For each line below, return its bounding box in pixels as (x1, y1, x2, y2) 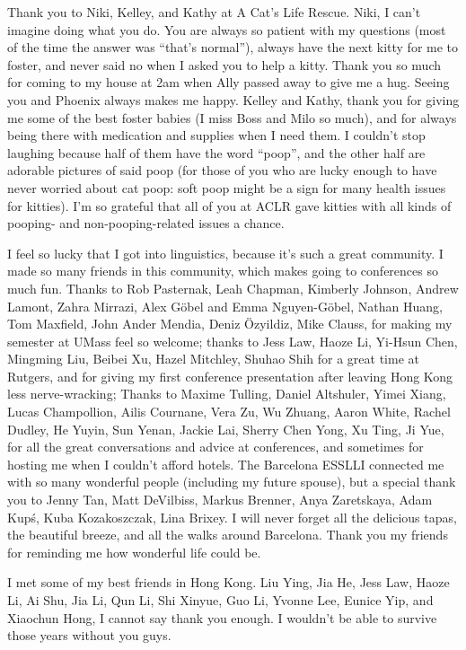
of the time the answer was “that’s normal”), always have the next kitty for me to (7, 38, 459, 57)
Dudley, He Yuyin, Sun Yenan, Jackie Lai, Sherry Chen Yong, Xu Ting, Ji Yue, (7, 419, 444, 438)
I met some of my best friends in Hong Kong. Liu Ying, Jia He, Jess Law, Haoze (7, 573, 450, 592)
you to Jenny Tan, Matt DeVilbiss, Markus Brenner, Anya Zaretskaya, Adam (7, 490, 433, 509)
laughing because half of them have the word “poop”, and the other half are (7, 143, 426, 162)
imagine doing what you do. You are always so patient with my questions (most (7, 20, 446, 39)
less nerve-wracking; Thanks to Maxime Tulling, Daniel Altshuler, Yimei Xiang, (7, 384, 446, 403)
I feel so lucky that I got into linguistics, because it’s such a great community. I (7, 243, 444, 262)
